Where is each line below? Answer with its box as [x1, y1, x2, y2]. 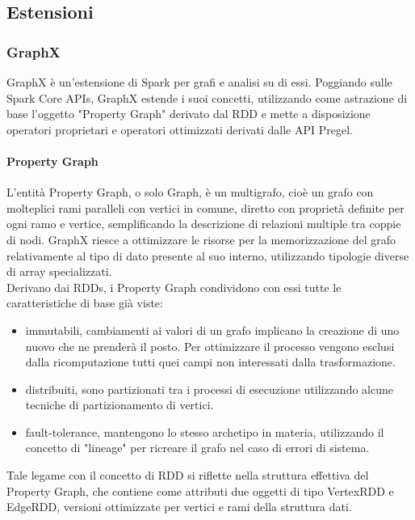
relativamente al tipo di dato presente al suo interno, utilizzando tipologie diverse [6, 247, 409, 264]
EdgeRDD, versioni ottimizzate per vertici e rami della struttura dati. [6, 498, 352, 515]
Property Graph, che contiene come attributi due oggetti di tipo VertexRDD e [6, 482, 394, 499]
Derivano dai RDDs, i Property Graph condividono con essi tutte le [6, 278, 342, 295]
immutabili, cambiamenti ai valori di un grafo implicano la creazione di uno [25, 321, 400, 338]
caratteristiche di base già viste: [6, 294, 163, 311]
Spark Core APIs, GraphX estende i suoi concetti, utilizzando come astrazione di [6, 89, 408, 106]
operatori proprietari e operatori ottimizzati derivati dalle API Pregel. [6, 120, 353, 137]
